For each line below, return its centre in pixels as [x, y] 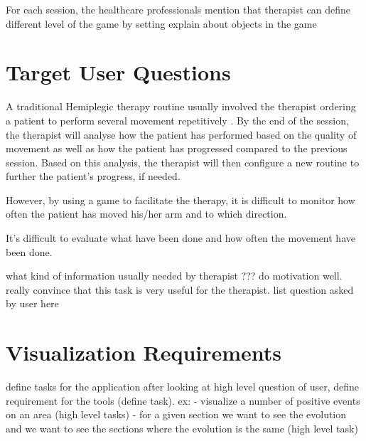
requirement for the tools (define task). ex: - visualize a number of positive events [183, 400]
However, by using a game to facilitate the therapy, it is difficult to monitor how [181, 200]
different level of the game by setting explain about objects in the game [161, 23]
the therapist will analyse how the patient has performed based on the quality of [181, 134]
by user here [32, 303]
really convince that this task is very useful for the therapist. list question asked [180, 289]
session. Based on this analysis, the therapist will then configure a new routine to [183, 162]
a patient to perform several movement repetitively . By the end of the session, [177, 120]
